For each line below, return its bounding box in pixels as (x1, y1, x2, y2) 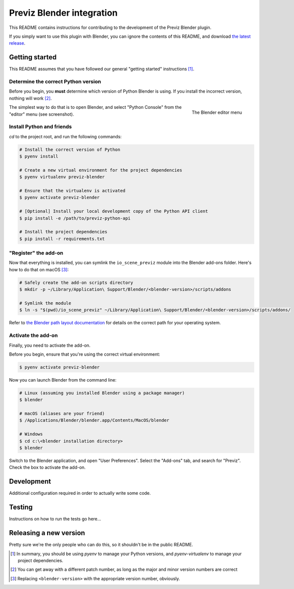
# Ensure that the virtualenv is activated (19, 188, 126, 194)
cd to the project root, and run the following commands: (9, 133, 122, 139)
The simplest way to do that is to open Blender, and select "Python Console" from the (9, 104, 182, 110)
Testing (9, 503, 33, 512)
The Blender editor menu (192, 109, 242, 115)
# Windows (19, 432, 43, 437)
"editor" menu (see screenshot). (9, 111, 74, 117)
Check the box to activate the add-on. (9, 464, 86, 470)
